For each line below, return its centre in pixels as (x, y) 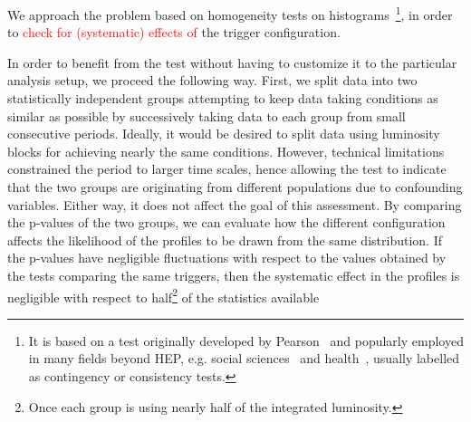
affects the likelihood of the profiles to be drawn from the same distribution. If (225, 240)
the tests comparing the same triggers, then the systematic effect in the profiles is (234, 275)
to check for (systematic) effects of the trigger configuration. (174, 32)
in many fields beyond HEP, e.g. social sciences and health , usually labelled (244, 358)
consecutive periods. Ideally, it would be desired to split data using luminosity (224, 134)
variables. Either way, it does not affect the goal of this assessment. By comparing (235, 204)
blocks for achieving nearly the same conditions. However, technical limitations (226, 151)
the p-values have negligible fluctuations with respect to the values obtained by (227, 258)
